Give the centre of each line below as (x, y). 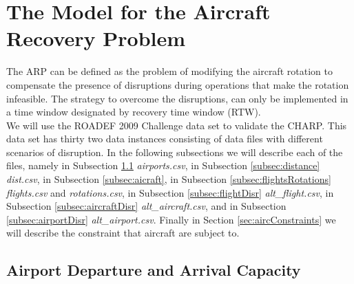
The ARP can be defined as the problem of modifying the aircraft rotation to (169, 71)
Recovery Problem (96, 38)
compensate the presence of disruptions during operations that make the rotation (178, 84)
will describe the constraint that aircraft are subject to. (123, 233)
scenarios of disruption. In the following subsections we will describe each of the (175, 152)
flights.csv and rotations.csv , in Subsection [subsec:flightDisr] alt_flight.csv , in (170, 192)
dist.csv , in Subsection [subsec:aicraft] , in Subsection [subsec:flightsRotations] (169, 179)
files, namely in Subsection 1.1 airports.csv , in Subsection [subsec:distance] (163, 165)
